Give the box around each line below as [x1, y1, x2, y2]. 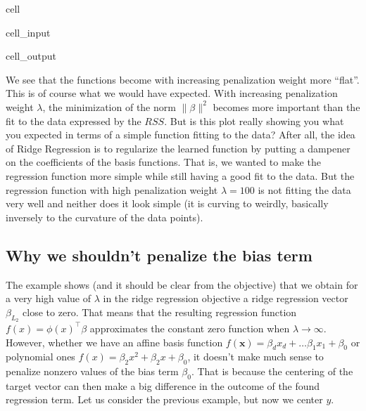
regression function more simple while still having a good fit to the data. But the [6, 168, 355, 183]
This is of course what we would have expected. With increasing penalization [6, 86, 338, 100]
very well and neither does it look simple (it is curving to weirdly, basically [6, 196, 329, 211]
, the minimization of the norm [42, 99, 176, 114]
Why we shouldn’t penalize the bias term [6, 244, 313, 266]
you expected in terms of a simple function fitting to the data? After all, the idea [6, 127, 355, 142]
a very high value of [6, 291, 91, 306]
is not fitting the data [258, 182, 351, 197]
